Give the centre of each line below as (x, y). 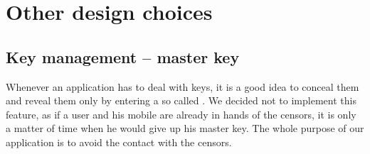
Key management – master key (123, 56)
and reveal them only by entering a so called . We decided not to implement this (181, 100)
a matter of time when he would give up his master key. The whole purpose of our (185, 128)
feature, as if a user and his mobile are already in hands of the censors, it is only (181, 114)
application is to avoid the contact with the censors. (119, 142)
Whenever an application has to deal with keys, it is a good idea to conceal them (183, 86)
